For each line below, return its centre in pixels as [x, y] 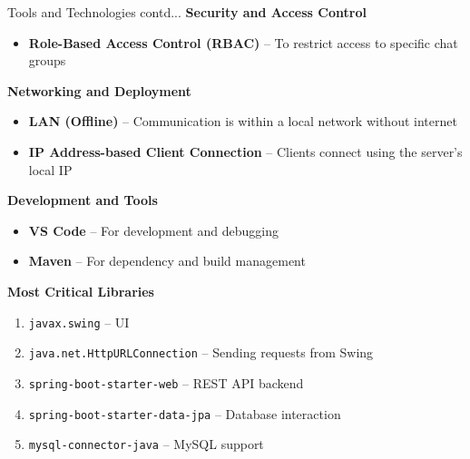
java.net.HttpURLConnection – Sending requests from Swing [201, 352]
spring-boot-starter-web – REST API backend [166, 382]
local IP [50, 169]
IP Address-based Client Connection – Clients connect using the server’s [245, 151]
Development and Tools [83, 200]
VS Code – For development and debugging [153, 230]
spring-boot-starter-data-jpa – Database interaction [185, 413]
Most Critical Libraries [81, 291]
